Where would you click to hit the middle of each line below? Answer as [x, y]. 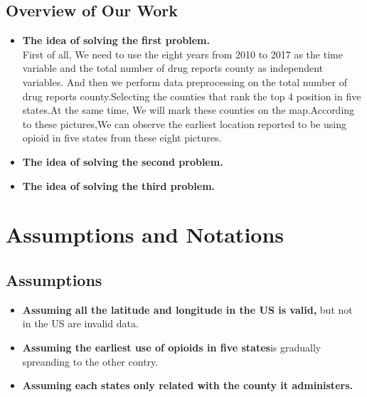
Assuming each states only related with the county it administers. [187, 385]
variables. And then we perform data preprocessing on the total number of [185, 81]
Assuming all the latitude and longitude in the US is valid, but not [187, 309]
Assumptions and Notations [145, 234]
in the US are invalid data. [80, 323]
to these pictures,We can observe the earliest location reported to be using [184, 123]
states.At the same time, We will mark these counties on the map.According [188, 110]
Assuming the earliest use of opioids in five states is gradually [172, 347]
